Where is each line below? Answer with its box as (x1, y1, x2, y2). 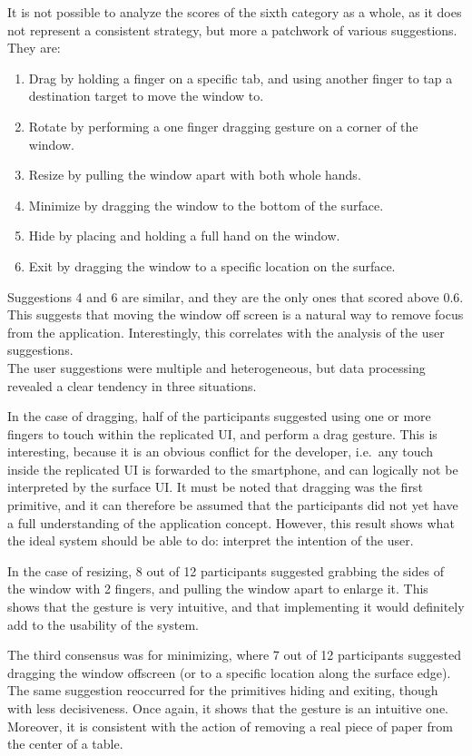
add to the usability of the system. (7, 614, 200, 633)
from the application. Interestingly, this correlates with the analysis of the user (7, 322, 445, 341)
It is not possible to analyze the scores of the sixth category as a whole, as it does (7, 3, 462, 21)
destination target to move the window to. (28, 86, 264, 105)
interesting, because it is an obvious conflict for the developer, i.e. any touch (7, 442, 434, 461)
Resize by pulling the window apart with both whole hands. (28, 165, 361, 184)
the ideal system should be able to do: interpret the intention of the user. (7, 531, 414, 550)
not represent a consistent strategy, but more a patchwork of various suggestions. (7, 20, 457, 39)
